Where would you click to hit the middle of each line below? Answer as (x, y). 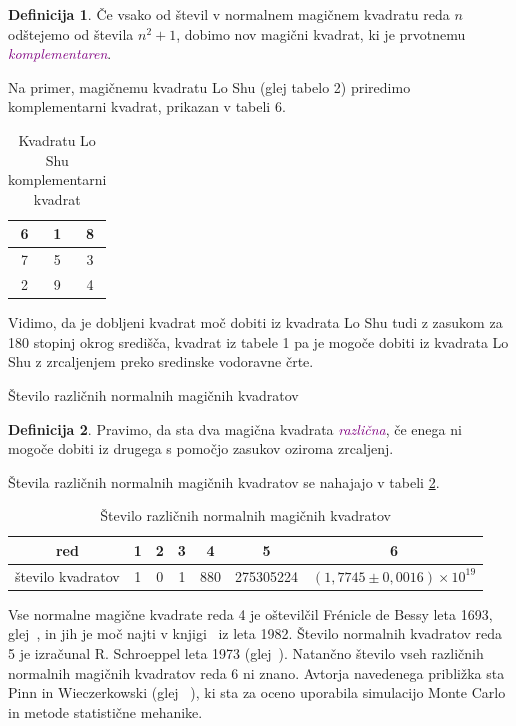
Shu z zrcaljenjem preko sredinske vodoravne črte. (161, 361)
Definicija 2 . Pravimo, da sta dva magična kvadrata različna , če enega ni (235, 428)
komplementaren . (60, 53)
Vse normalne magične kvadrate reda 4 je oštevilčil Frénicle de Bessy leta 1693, (250, 613)
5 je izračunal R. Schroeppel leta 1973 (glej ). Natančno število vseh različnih (246, 653)
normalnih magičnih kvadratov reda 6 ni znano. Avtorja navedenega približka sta (256, 672)
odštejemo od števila (71, 33)
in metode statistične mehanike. (105, 711)
